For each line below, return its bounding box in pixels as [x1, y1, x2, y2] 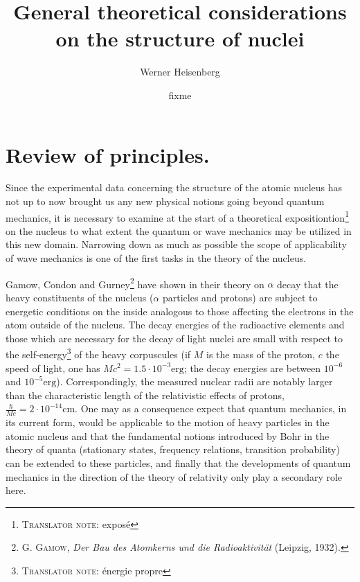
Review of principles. [6, 140, 210, 168]
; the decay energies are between [183, 360, 321, 375]
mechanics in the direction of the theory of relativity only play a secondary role [6, 469, 343, 484]
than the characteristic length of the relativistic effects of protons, [6, 387, 285, 402]
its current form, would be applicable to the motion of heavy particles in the [6, 415, 330, 430]
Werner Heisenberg [140, 64, 220, 79]
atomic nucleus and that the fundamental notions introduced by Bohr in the [6, 428, 330, 443]
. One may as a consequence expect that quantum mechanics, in [75, 401, 347, 416]
